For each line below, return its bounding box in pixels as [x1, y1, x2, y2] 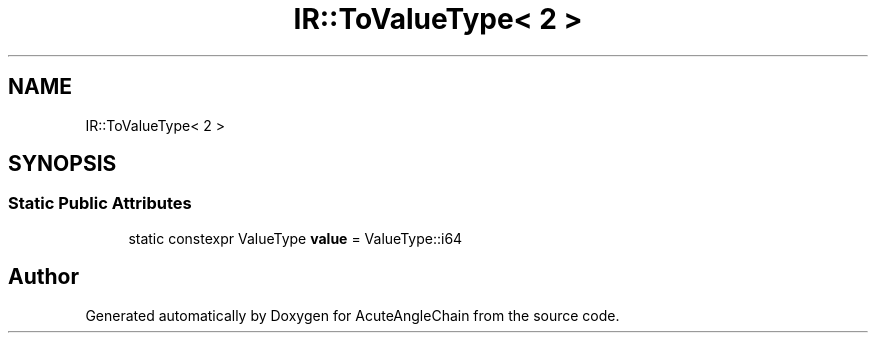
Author [8, 264, 79, 290]
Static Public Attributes [8, 193, 192, 214]
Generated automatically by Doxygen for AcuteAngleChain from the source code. [85, 306, 620, 324]
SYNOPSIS [8, 151, 117, 177]
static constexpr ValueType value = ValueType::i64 [128, 229, 463, 247]
